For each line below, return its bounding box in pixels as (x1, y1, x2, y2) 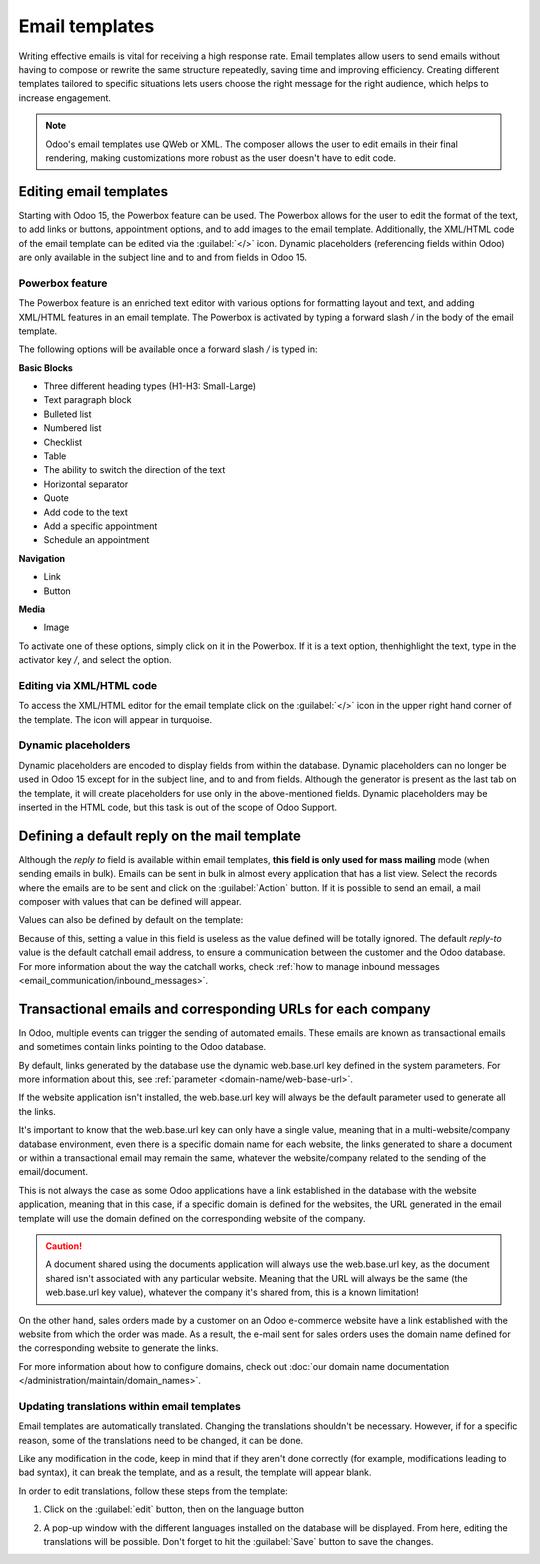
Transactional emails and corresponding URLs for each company (18, 1000, 431, 1017)
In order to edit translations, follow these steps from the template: (18, 1485, 289, 1497)
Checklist (43, 436, 83, 448)
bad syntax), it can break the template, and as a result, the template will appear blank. (18, 1466, 372, 1479)
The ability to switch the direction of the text (43, 464, 226, 476)
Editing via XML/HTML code (18, 678, 158, 692)
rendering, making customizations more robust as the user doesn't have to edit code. (45, 151, 397, 164)
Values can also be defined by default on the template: (18, 914, 244, 926)
